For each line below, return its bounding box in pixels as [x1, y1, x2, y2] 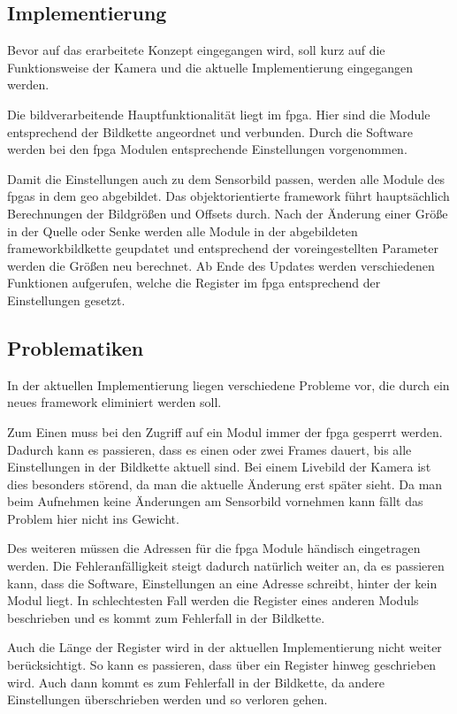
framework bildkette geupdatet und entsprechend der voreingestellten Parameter [7, 239, 438, 257]
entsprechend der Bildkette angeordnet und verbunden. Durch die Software [7, 122, 413, 141]
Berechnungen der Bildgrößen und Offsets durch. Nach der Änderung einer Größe [7, 203, 448, 222]
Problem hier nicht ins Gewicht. [7, 509, 179, 527]
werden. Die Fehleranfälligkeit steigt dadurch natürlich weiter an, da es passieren [7, 557, 445, 575]
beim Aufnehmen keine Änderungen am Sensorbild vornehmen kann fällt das [7, 492, 423, 511]
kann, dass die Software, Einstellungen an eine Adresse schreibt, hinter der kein [7, 573, 438, 592]
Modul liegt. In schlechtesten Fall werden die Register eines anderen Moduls [7, 591, 419, 610]
